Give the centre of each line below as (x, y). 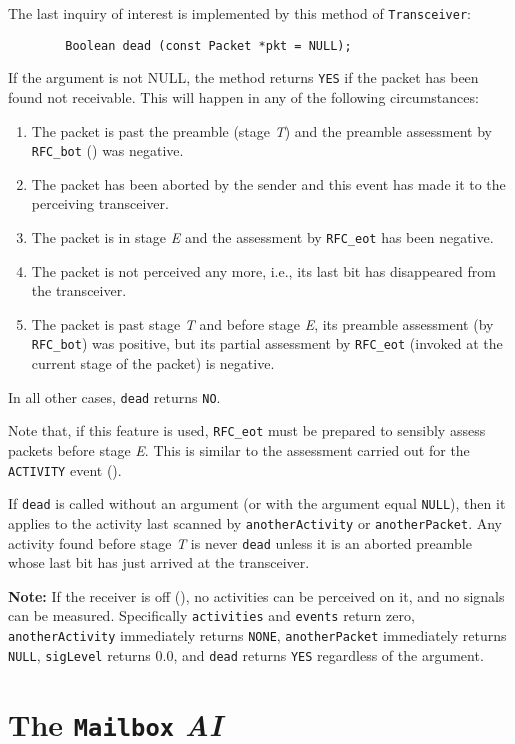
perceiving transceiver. (100, 203)
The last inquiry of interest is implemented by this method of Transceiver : (239, 13)
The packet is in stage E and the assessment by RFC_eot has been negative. (262, 237)
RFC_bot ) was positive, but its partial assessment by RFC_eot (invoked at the (267, 343)
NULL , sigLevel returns (79, 654)
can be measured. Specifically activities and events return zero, (211, 615)
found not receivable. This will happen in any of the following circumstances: (243, 96)
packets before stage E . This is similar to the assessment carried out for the (239, 450)
